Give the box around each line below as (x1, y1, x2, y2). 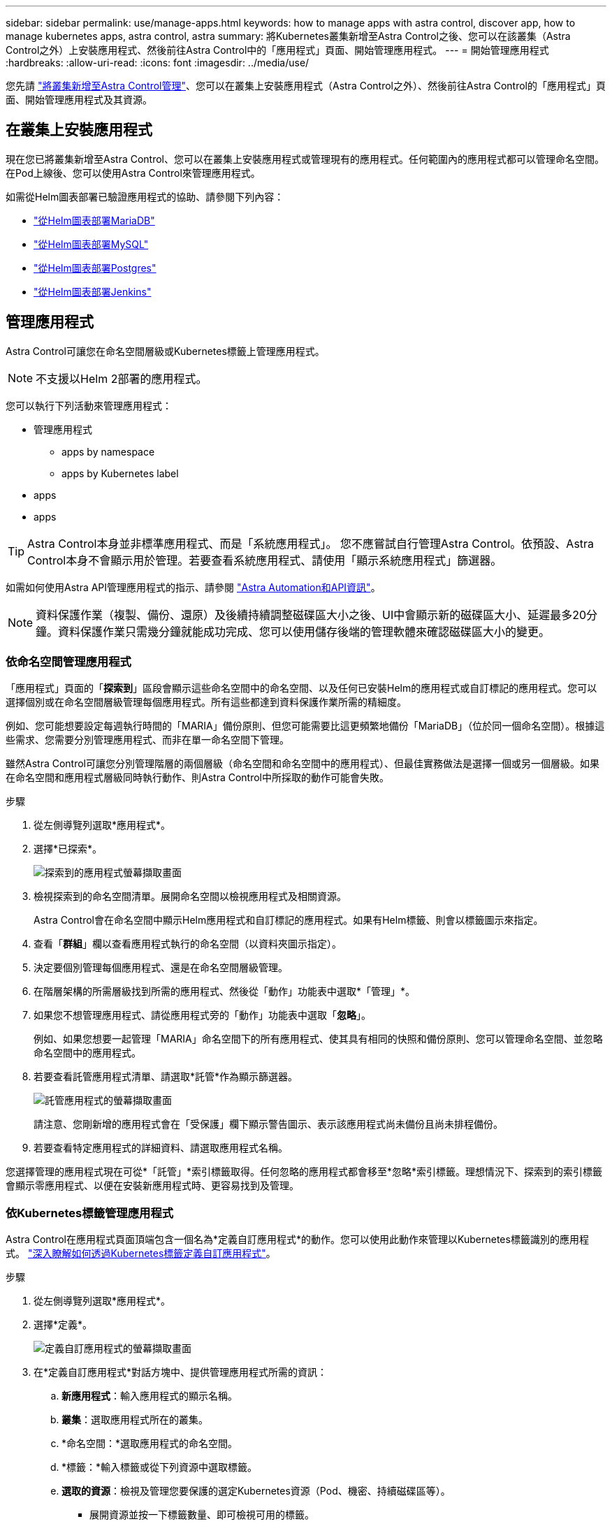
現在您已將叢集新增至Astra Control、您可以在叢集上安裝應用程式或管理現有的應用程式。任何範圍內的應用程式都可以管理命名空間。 (6, 152, 604, 165)
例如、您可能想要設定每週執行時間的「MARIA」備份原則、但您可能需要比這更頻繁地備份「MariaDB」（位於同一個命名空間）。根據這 (6, 720, 605, 732)
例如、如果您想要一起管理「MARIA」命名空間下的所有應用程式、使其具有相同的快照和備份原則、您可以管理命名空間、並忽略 (34, 1033, 603, 1045)
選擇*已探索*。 (34, 843, 103, 855)
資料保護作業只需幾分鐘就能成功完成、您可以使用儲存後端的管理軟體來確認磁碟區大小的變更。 (58, 624, 551, 639)
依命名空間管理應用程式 (6, 655, 131, 669)
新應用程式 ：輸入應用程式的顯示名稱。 (61, 1390, 238, 1402)
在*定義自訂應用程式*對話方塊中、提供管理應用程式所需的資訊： (34, 1366, 328, 1379)
